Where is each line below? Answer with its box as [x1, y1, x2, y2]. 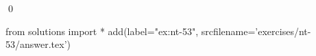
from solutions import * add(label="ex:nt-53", [5, 24, 199, 38]
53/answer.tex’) [5, 37, 71, 51]
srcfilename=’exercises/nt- [201, 24, 311, 38]
